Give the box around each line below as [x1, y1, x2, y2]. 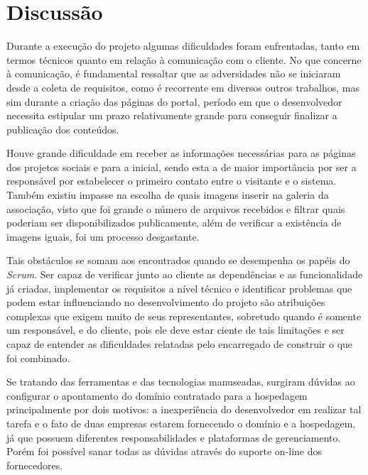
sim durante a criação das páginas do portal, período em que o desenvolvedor [6, 94, 342, 109]
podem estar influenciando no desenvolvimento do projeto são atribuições [6, 295, 325, 310]
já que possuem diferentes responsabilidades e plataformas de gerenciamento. [6, 430, 341, 444]
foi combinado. [6, 350, 70, 365]
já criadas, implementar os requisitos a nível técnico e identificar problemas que [6, 280, 352, 295]
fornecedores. [6, 457, 63, 472]
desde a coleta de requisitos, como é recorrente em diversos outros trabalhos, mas [6, 80, 360, 94]
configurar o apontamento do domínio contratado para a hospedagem [6, 388, 308, 403]
